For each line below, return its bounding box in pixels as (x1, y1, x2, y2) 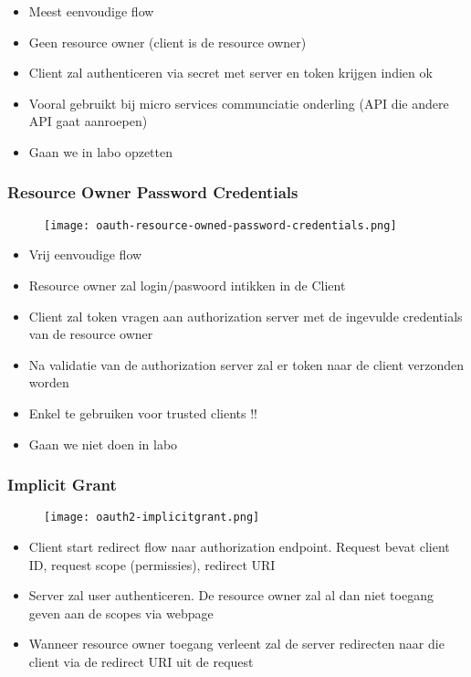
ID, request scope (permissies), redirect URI (28, 555, 276, 574)
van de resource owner (28, 324, 153, 344)
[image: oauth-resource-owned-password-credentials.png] (44, 218, 397, 232)
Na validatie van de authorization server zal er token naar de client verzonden (28, 354, 465, 374)
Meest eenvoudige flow (28, 2, 154, 20)
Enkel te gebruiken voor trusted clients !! (28, 404, 257, 422)
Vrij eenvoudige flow (28, 245, 142, 264)
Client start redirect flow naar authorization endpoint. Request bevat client (28, 537, 450, 556)
